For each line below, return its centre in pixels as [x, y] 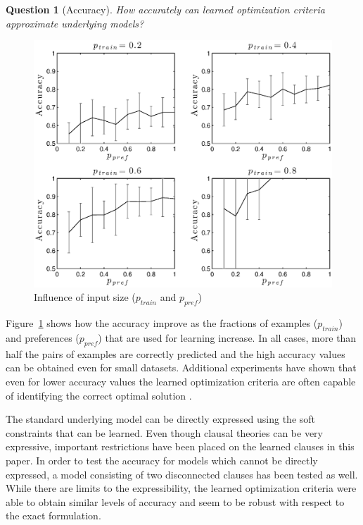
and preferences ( [43, 338]
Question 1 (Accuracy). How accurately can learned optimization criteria [165, 9]
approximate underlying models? [75, 23]
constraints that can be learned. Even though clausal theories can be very [164, 432]
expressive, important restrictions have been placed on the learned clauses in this [180, 446]
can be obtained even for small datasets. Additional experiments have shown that [181, 367]
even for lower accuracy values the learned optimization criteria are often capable [181, 382]
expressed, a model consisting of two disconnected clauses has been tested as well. [182, 474]
